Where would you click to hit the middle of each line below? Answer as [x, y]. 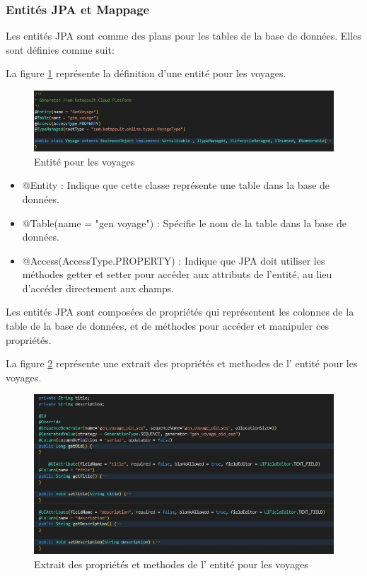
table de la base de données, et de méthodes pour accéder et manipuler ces [167, 326]
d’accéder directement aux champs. [98, 288]
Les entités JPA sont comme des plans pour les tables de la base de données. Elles [183, 36]
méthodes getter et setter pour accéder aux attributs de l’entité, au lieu [177, 274]
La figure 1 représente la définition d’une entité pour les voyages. [146, 73]
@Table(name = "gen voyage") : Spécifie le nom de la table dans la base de [184, 223]
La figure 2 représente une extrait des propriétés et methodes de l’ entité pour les [182, 363]
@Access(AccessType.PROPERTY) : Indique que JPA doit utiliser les [174, 260]
